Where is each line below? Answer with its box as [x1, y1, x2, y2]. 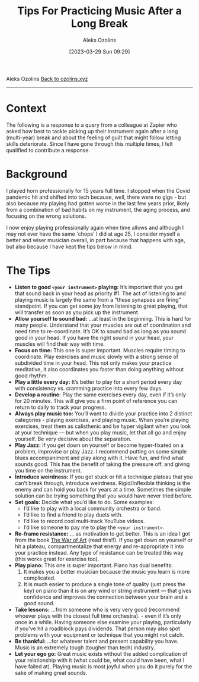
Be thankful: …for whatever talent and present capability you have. [14, 637, 179, 645]
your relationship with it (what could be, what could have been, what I [14, 656, 185, 664]
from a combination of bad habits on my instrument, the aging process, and [6, 206, 191, 213]
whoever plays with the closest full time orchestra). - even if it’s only [14, 612, 182, 620]
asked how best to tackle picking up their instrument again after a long [6, 127, 178, 134]
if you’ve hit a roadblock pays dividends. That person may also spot [14, 625, 181, 632]
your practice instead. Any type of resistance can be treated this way [14, 549, 184, 556]
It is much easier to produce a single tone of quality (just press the [23, 580, 185, 587]
